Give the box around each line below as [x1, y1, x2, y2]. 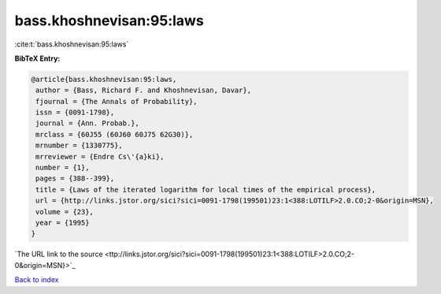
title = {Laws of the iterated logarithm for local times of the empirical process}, [35, 185, 376, 194]
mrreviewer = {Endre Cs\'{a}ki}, [35, 152, 165, 161]
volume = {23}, [35, 207, 94, 216]
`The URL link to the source [14, 249, 103, 259]
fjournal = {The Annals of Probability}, [35, 97, 198, 106]
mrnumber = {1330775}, [35, 141, 124, 150]
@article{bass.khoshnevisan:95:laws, [31, 75, 177, 84]
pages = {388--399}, [35, 174, 115, 183]
